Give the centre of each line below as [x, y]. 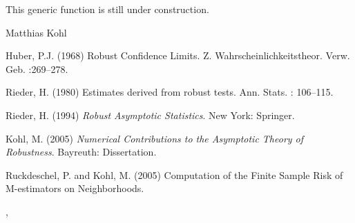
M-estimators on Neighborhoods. [75, 188]
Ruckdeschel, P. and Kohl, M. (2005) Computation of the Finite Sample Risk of [174, 174]
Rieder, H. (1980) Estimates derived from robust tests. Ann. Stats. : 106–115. [170, 92]
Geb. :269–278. [37, 68]
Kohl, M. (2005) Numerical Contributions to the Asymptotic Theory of [155, 138]
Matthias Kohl [36, 32]
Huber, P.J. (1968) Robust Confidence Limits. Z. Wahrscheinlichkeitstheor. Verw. [178, 55]
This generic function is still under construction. [107, 9]
